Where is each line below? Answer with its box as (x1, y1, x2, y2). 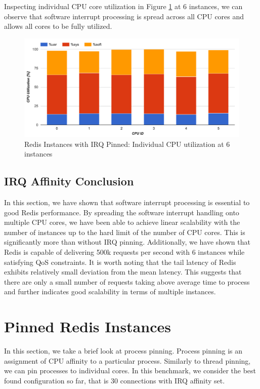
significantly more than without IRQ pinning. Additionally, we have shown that (4, 237, 250, 247)
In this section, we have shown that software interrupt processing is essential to (4, 197, 250, 207)
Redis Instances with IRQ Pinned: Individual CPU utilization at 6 (24, 138, 230, 149)
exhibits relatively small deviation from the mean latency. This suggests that (4, 266, 242, 277)
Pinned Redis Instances (4, 316, 171, 337)
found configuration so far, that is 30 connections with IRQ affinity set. (4, 375, 225, 385)
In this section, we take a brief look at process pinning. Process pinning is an (4, 345, 243, 356)
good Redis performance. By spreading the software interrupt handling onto (4, 207, 239, 217)
